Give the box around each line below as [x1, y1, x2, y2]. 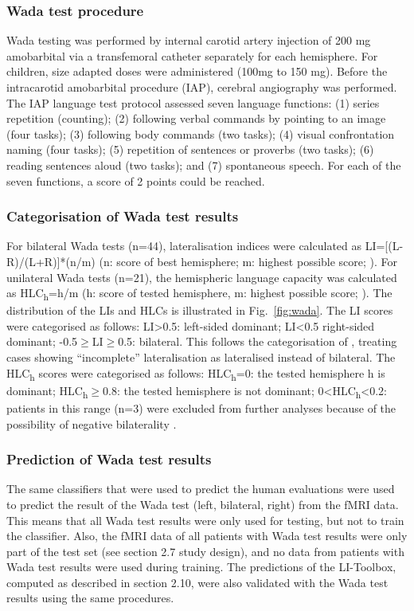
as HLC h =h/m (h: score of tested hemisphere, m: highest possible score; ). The [6, 284, 393, 303]
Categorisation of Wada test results [6, 206, 239, 226]
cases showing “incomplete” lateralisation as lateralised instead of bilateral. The [6, 349, 396, 366]
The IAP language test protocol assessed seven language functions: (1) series [6, 94, 380, 111]
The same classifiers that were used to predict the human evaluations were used [6, 480, 395, 497]
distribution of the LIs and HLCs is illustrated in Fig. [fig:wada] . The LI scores [6, 302, 393, 319]
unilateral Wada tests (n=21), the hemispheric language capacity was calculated [6, 268, 397, 285]
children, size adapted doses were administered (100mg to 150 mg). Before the [6, 63, 388, 80]
